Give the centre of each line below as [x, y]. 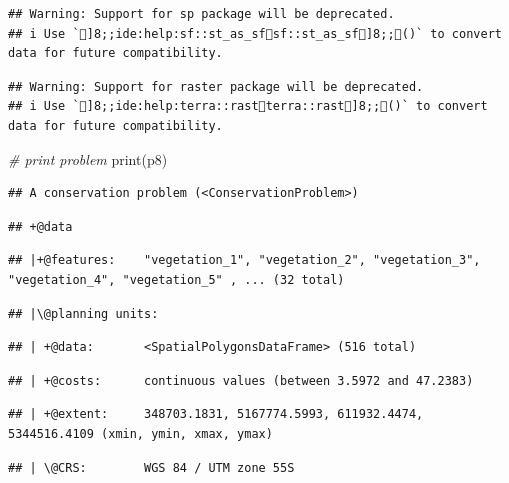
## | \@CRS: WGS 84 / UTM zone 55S [151, 467]
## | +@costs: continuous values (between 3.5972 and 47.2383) [241, 380]
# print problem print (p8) [88, 158]
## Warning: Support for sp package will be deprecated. [201, 14]
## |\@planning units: [83, 313]
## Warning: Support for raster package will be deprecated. [216, 86]
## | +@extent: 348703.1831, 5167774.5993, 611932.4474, [216, 414]
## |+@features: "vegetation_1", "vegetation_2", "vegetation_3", [244, 260]
